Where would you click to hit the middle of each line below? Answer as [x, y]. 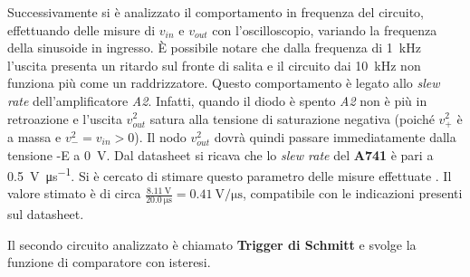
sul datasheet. [46, 214]
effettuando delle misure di [82, 29]
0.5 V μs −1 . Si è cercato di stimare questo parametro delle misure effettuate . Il [230, 174]
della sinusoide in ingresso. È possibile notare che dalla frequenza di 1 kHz [214, 48]
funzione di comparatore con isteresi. [109, 262]
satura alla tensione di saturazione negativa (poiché [292, 118]
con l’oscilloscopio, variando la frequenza [325, 29]
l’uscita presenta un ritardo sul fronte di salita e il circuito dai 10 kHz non [214, 65]
